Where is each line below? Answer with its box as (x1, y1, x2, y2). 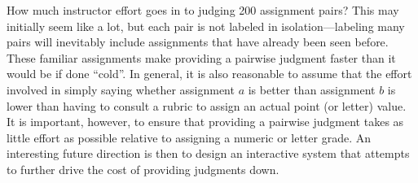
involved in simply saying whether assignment (7, 81, 235, 98)
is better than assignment (248, 81, 376, 98)
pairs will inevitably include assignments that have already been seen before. (7, 33, 389, 50)
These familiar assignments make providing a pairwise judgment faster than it (7, 49, 396, 66)
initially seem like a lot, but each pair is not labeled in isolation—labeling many (7, 17, 405, 34)
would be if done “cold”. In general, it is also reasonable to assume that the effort (7, 65, 412, 82)
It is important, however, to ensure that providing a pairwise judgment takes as (7, 113, 404, 130)
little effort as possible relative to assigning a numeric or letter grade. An (7, 129, 372, 146)
